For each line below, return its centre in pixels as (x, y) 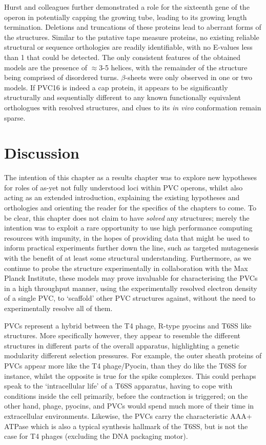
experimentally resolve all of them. (58, 308)
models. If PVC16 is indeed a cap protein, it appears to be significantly (116, 87)
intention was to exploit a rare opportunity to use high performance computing (128, 228)
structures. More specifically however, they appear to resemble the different (122, 335)
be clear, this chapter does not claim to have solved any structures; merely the (127, 217)
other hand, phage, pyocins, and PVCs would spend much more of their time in (129, 406)
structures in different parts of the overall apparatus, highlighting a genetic (122, 345)
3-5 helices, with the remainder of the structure (173, 67)
